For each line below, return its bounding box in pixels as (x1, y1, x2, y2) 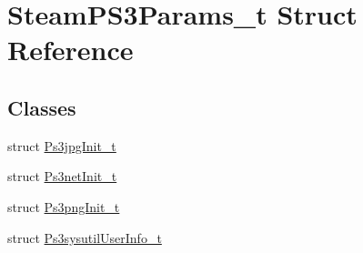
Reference (7, 31, 134, 68)
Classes (7, 93, 76, 121)
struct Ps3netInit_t (7, 167, 117, 186)
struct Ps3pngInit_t (7, 197, 120, 216)
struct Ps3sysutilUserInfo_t (7, 228, 162, 247)
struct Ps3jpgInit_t (7, 136, 116, 155)
